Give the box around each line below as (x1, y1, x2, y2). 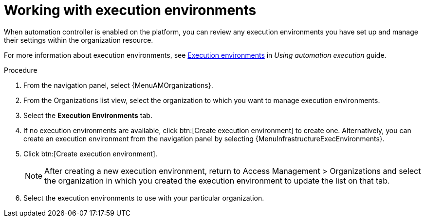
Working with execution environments (4, 2, 257, 18)
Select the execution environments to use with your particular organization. (23, 193, 264, 202)
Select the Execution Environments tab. (23, 111, 152, 119)
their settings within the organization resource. (4, 35, 153, 44)
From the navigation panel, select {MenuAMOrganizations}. (23, 81, 213, 89)
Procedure (4, 66, 37, 74)
